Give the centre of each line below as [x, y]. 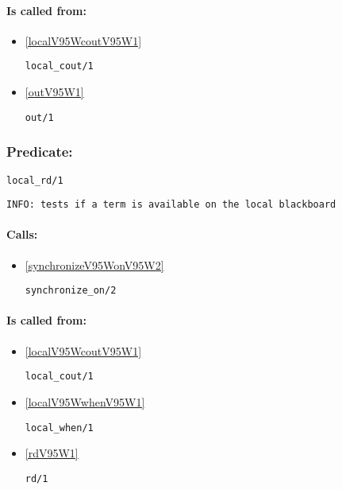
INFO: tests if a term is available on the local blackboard [171, 205]
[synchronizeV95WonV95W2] [94, 264]
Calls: [22, 234]
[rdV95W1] [52, 453]
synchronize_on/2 [71, 291]
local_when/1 [59, 428]
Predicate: [40, 152]
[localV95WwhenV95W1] [85, 401]
